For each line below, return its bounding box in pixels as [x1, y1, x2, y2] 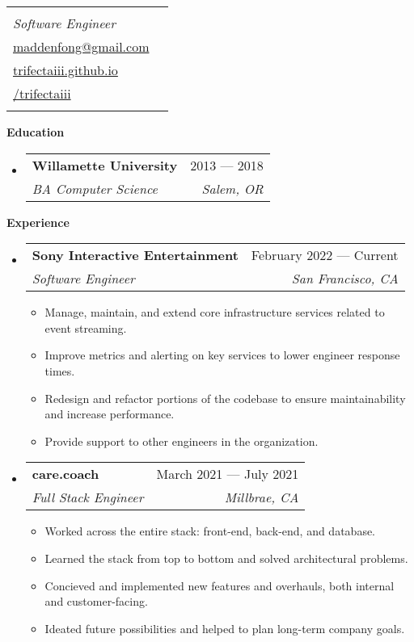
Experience [6, 213, 70, 230]
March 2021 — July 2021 [156, 464, 299, 484]
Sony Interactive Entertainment [32, 245, 239, 265]
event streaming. [44, 319, 127, 336]
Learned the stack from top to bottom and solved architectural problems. [44, 549, 408, 566]
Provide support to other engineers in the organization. [44, 432, 319, 449]
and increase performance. [44, 405, 175, 422]
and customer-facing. [44, 593, 148, 610]
